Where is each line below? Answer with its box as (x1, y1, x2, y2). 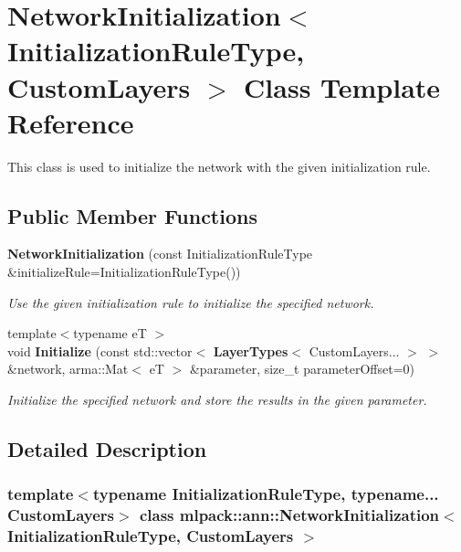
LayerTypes (213, 341, 288, 360)
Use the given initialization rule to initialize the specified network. (7, 292, 374, 312)
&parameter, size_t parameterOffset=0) (189, 359, 415, 378)
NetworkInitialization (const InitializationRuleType (7, 244, 313, 263)
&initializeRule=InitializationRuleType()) (7, 262, 241, 281)
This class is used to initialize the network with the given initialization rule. (7, 156, 431, 175)
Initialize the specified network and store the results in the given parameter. (7, 390, 427, 409)
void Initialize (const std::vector (7, 341, 193, 360)
